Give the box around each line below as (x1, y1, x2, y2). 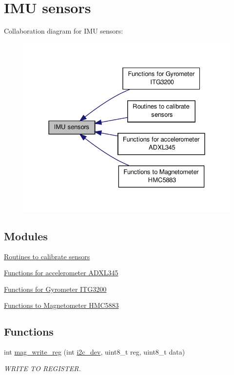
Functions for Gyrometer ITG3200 (4, 284, 107, 294)
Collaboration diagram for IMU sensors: (4, 26, 123, 36)
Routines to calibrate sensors (4, 251, 90, 261)
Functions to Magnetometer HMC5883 (4, 300, 119, 310)
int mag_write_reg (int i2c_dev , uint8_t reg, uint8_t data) (4, 347, 185, 357)
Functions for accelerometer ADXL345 (4, 268, 118, 278)
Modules (4, 228, 48, 243)
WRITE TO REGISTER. (4, 363, 81, 373)
